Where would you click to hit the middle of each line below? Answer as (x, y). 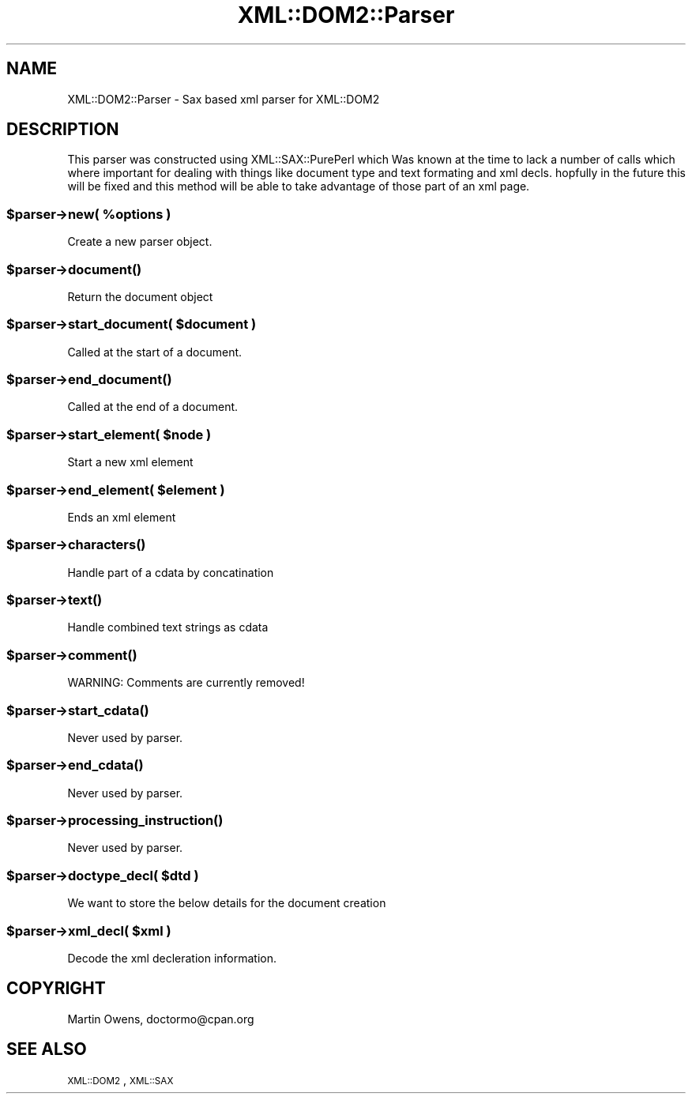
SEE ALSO (47, 1049)
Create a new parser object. (140, 242)
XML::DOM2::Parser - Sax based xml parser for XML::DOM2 (224, 99)
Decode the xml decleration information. (172, 958)
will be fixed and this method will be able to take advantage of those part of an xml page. (299, 186)
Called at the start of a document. (155, 352)
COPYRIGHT (56, 989)
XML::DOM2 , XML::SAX (120, 1079)
